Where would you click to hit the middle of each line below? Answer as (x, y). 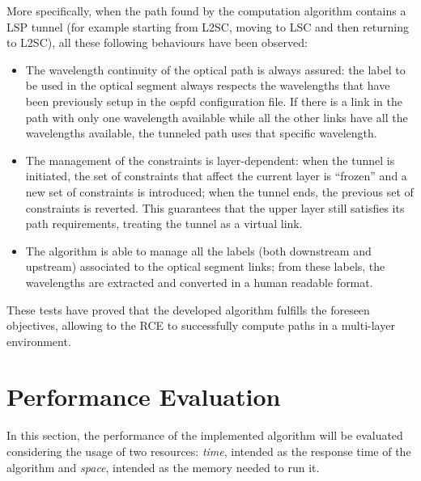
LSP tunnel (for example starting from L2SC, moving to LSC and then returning (208, 26)
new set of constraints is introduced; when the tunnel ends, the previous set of (219, 191)
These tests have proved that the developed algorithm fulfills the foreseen (188, 309)
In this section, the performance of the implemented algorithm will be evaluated (205, 435)
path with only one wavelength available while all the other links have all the (217, 117)
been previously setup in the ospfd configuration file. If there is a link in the (214, 101)
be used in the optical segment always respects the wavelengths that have (208, 85)
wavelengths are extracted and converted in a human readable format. (199, 282)
